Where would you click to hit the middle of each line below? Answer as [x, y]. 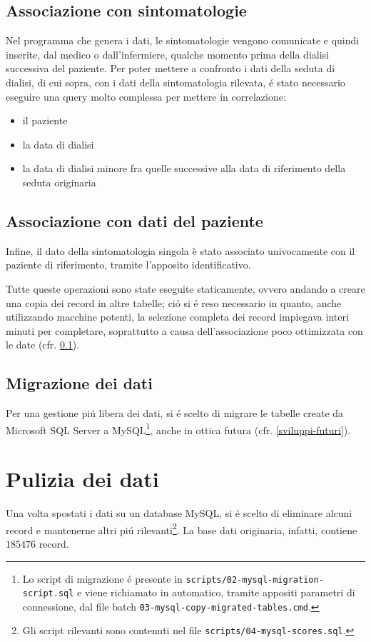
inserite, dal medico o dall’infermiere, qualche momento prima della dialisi [167, 54]
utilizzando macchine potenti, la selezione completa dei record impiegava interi [177, 317]
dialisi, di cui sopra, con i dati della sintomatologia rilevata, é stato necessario [176, 82]
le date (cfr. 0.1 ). [43, 345]
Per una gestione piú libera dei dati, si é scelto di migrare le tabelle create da [175, 413]
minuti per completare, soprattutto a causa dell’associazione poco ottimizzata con [184, 330]
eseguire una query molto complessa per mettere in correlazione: [146, 96]
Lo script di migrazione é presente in [102, 578]
